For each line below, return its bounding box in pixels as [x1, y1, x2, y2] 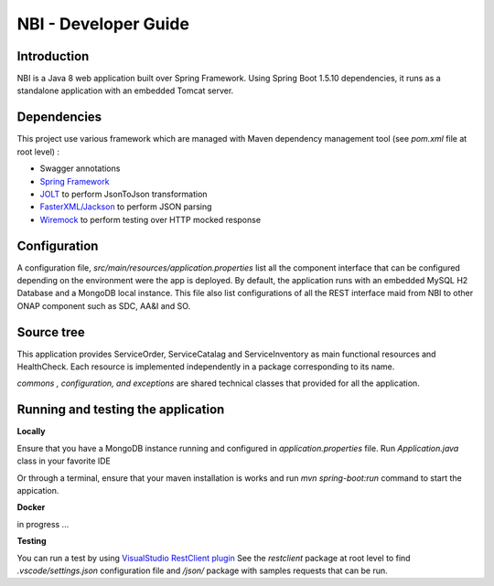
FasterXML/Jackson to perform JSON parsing [39, 201, 212, 212]
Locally [16, 426, 46, 437]
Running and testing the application [16, 402, 225, 418]
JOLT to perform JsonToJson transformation [39, 188, 208, 199]
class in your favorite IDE [16, 455, 112, 466]
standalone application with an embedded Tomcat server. [16, 85, 234, 96]
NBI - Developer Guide [16, 14, 189, 34]
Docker [16, 502, 46, 513]
